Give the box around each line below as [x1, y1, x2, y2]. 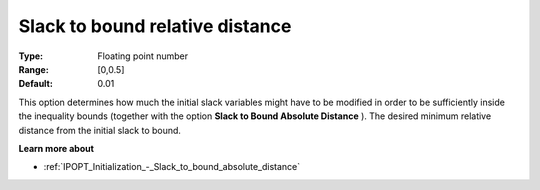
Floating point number [97, 50, 189, 62]
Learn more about [18, 142, 95, 154]
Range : [18, 63, 49, 75]
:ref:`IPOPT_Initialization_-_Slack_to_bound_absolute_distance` [43, 161, 301, 173]
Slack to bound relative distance [18, 15, 292, 37]
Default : [18, 78, 54, 90]
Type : [18, 50, 44, 62]
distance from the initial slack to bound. [18, 124, 182, 136]
